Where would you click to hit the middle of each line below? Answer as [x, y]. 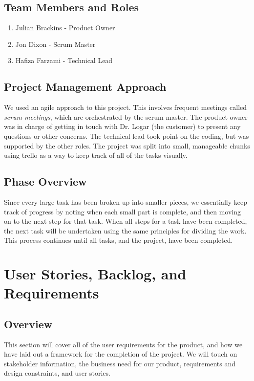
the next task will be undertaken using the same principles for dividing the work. [125, 230]
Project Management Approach [85, 87]
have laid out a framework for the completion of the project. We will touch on [121, 354]
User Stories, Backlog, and [95, 274]
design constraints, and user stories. [57, 373]
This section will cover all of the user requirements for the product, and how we [123, 344]
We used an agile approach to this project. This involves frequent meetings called [126, 107]
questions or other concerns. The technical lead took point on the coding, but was [127, 136]
